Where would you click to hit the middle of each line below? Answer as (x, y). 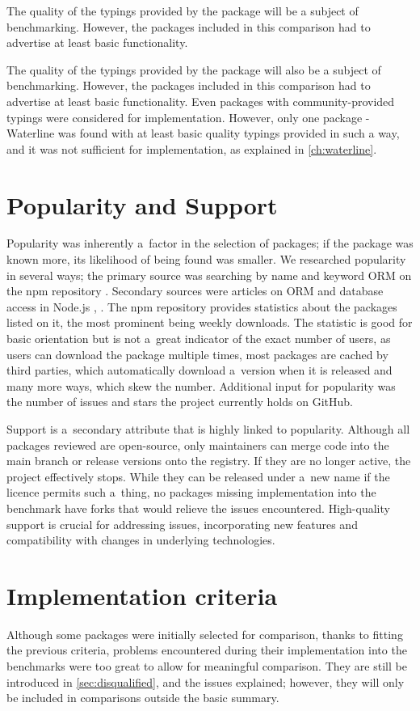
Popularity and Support (142, 204)
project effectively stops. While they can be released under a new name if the (198, 476)
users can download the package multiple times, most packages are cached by (197, 354)
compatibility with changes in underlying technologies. (141, 540)
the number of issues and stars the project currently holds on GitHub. (180, 402)
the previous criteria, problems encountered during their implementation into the (207, 650)
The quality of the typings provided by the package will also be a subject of (194, 69)
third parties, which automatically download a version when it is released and (199, 370)
